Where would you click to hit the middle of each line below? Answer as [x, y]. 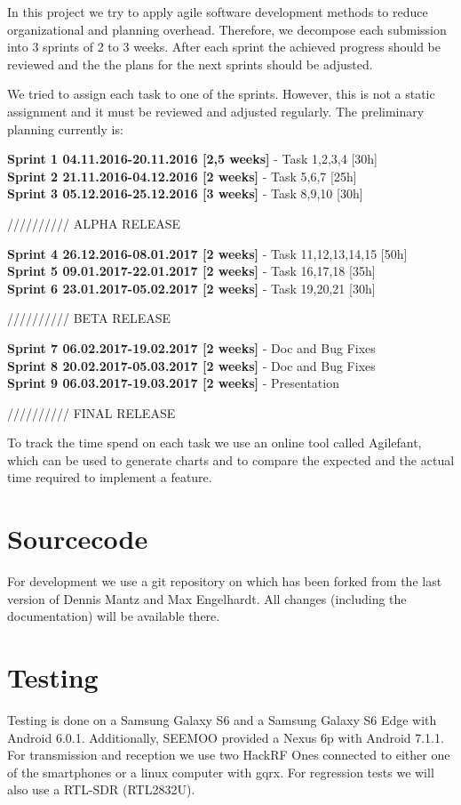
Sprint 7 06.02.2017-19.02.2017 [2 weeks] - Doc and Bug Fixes [191, 347]
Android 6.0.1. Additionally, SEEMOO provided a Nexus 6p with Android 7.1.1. [226, 737]
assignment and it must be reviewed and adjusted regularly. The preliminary [216, 111]
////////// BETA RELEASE [89, 318]
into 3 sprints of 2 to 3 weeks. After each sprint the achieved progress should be [224, 47]
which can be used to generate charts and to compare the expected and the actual [231, 459]
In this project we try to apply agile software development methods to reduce [218, 12]
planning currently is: [65, 129]
